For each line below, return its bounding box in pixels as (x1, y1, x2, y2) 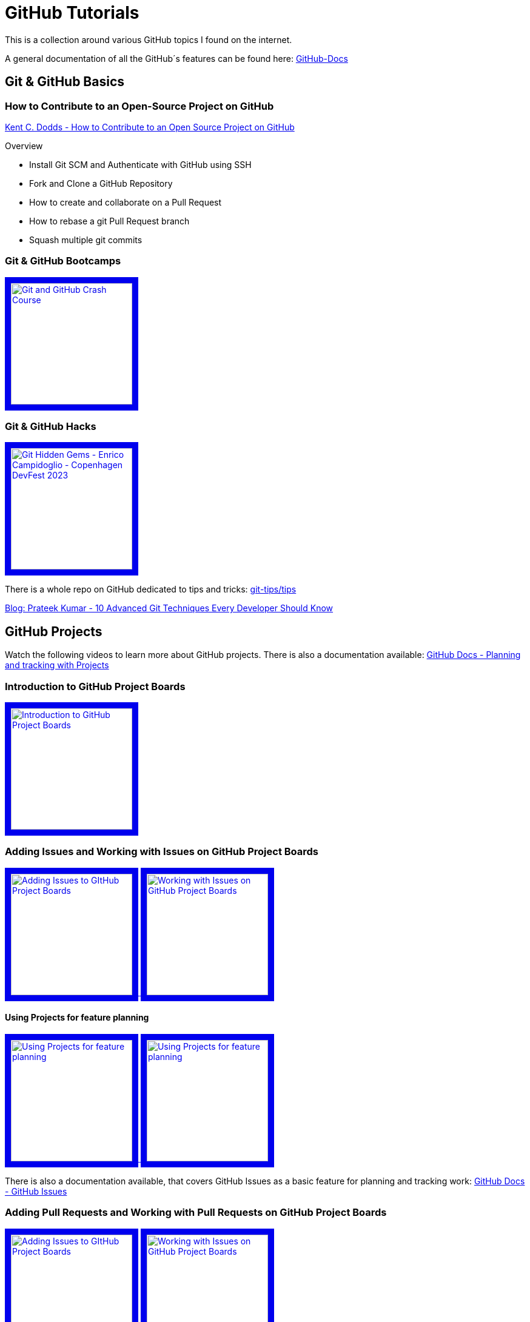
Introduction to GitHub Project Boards (5, 680, 186, 693)
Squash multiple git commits (29, 234, 143, 245)
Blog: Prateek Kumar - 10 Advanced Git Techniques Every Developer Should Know (5, 603, 334, 614)
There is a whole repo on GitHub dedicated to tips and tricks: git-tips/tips (5, 584, 297, 595)
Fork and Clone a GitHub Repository (29, 178, 173, 189)
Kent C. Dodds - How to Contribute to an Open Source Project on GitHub (5, 121, 295, 132)
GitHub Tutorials (5, 2, 139, 23)
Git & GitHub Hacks (5, 420, 96, 433)
